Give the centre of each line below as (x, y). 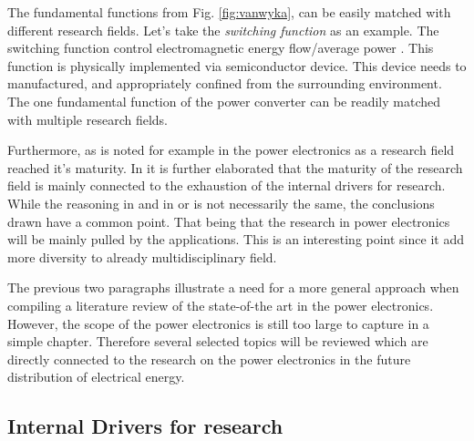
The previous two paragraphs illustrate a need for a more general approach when (233, 287)
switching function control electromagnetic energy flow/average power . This (221, 48)
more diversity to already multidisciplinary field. (142, 256)
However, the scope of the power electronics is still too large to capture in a (218, 323)
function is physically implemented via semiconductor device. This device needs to (237, 65)
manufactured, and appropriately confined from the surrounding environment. (225, 83)
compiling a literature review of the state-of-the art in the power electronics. (221, 305)
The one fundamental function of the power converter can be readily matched (224, 101)
